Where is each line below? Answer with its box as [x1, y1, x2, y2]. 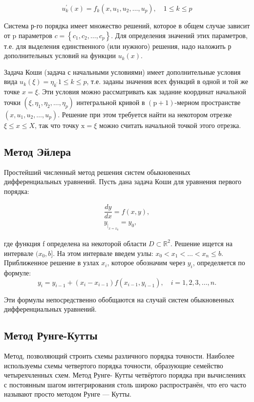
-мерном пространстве [174, 97, 241, 107]
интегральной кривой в [76, 97, 145, 107]
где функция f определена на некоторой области [4, 238, 147, 248]
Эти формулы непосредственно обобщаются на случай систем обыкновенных [4, 294, 234, 304]
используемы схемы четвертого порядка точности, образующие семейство [4, 360, 223, 370]
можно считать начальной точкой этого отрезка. [99, 120, 241, 130]
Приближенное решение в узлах [4, 257, 99, 268]
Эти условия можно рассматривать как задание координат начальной [42, 86, 246, 97]
